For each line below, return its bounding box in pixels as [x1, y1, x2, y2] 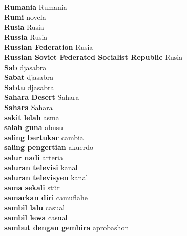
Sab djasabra [4, 61, 47, 72]
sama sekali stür [4, 182, 60, 192]
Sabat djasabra [4, 72, 54, 82]
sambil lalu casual [4, 202, 65, 212]
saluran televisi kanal [4, 162, 78, 173]
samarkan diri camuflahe [4, 192, 88, 203]
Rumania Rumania [4, 2, 67, 12]
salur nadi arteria [4, 152, 63, 162]
